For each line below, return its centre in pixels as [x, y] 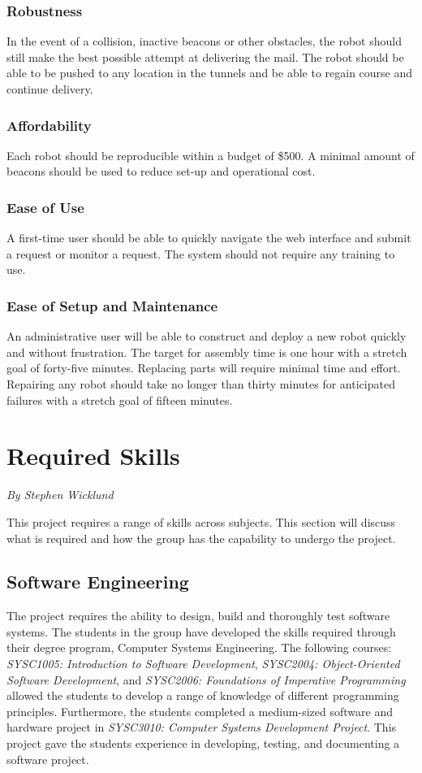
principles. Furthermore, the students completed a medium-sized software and [200, 711]
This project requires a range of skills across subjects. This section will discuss [201, 521]
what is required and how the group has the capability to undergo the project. [201, 538]
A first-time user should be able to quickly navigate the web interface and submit [209, 238]
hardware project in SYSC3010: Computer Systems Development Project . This [202, 727]
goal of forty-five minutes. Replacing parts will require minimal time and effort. [204, 368]
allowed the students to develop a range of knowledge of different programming [203, 695]
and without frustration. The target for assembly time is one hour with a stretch [207, 352]
